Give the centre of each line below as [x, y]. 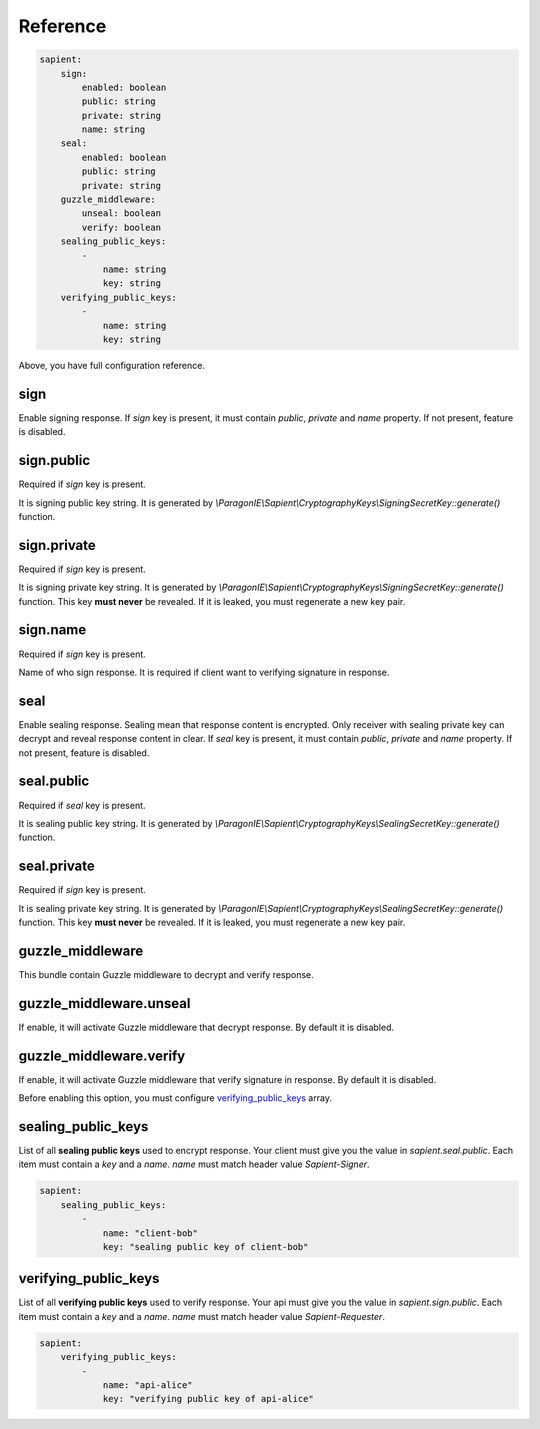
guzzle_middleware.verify [102, 1055]
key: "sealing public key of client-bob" [205, 1246]
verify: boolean [121, 227]
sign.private [57, 545]
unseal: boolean [121, 213]
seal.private [56, 866]
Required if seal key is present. [82, 805]
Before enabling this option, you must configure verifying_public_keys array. [175, 1098]
